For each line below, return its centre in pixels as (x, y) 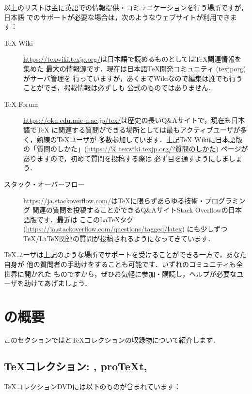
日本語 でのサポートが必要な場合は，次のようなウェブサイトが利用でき (117, 17)
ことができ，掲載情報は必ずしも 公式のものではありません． (119, 88)
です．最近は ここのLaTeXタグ (85, 219)
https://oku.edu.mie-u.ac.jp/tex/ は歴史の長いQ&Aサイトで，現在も (127, 120)
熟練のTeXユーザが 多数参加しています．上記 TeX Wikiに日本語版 (140, 139)
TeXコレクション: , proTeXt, (76, 366)
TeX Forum (21, 104)
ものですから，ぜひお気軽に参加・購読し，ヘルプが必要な (145, 273)
